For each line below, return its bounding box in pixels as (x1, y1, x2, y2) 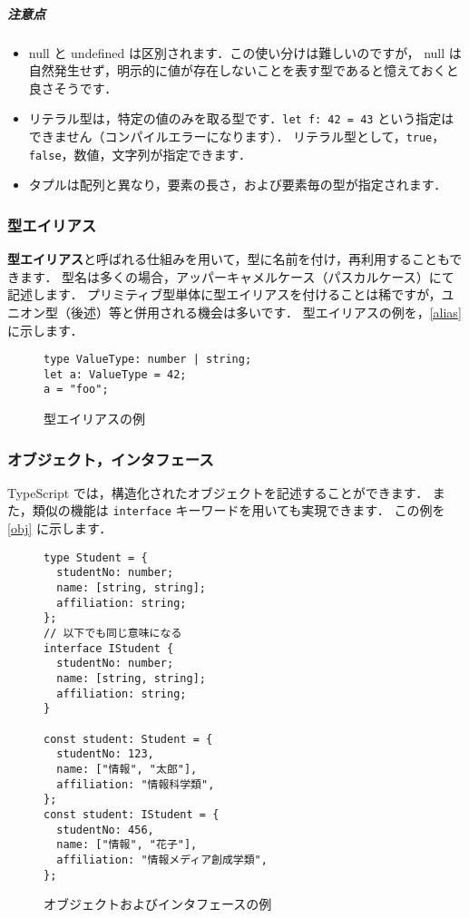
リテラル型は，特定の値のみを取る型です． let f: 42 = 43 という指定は (28, 109, 454, 128)
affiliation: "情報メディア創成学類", (56, 853, 268, 866)
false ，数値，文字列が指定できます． (28, 144, 252, 163)
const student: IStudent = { (44, 807, 220, 821)
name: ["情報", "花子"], (56, 838, 198, 852)
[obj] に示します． (7, 519, 112, 538)
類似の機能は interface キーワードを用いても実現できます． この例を (32, 501, 445, 520)
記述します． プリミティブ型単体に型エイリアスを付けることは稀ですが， (7, 285, 442, 304)
